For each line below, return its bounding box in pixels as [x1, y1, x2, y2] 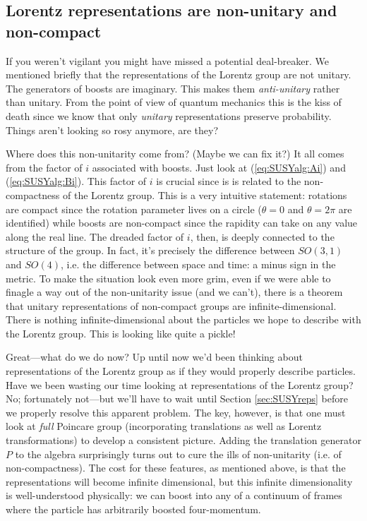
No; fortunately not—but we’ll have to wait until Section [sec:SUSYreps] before [6, 391, 348, 406]
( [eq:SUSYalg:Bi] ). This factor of [6, 174, 147, 188]
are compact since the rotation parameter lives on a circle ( [6, 201, 262, 216]
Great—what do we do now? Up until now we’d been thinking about [6, 349, 303, 364]
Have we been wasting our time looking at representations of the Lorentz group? [6, 377, 354, 392]
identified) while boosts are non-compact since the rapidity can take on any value [6, 215, 358, 230]
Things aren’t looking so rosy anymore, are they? [6, 122, 218, 137]
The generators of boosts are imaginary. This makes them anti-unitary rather [6, 80, 340, 95]
